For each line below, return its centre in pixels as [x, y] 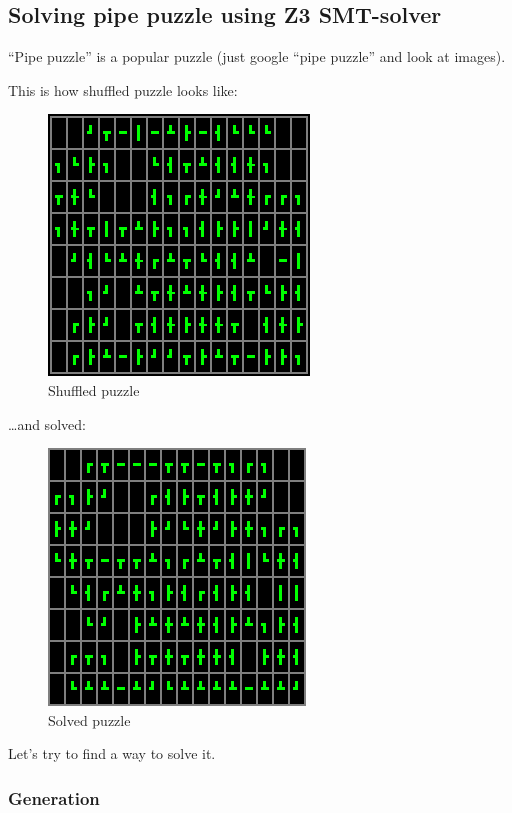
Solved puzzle [89, 719]
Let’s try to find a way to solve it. [112, 753]
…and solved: [47, 423]
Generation [54, 797]
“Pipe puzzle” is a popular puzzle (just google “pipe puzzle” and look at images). [257, 56]
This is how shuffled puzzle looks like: [123, 89]
